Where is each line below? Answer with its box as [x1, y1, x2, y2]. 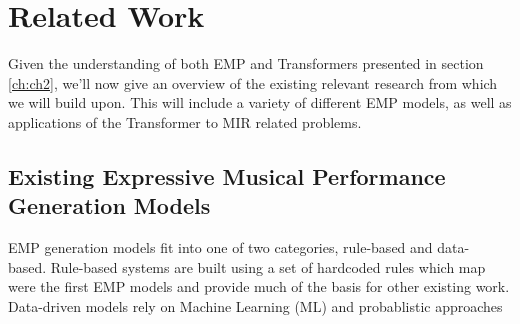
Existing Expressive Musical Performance [8, 160, 446, 191]
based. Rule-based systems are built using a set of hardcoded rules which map [8, 256, 486, 277]
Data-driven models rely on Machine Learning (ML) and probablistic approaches [8, 295, 503, 316]
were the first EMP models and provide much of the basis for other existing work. [8, 276, 510, 297]
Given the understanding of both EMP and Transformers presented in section [8, 53, 484, 74]
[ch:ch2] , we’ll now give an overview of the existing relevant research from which [8, 72, 498, 93]
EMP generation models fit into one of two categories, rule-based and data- [8, 237, 470, 258]
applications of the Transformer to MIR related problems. [8, 111, 362, 132]
